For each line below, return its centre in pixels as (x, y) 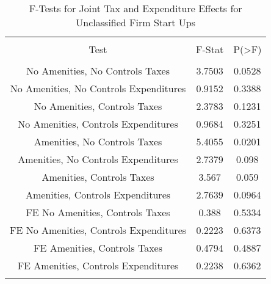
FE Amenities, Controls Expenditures (98, 265)
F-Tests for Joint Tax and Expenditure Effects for (135, 8)
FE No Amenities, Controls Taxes (98, 212)
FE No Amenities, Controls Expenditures (98, 230)
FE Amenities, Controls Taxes (98, 248)
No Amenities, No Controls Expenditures (98, 88)
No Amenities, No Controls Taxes (98, 71)
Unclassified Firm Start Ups (136, 22)
